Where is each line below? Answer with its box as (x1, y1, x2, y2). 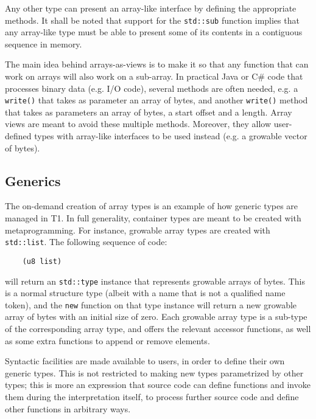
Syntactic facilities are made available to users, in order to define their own (5, 355, 285, 367)
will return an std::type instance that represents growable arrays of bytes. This (5, 274, 305, 287)
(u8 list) (22, 257, 62, 266)
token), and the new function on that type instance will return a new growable (5, 298, 297, 311)
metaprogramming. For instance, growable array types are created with (5, 223, 270, 236)
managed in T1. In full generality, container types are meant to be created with (5, 212, 301, 224)
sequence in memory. (5, 37, 82, 50)
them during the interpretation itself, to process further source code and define (5, 390, 299, 403)
